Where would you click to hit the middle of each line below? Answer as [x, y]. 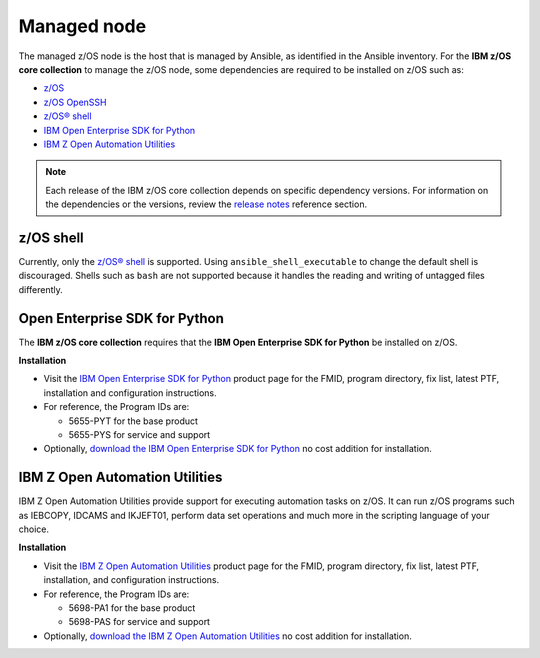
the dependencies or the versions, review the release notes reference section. [206, 204]
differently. [41, 289]
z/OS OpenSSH [75, 102]
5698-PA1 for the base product [132, 608]
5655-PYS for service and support [139, 434]
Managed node [82, 26]
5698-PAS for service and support [139, 622]
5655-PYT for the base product [133, 421]
